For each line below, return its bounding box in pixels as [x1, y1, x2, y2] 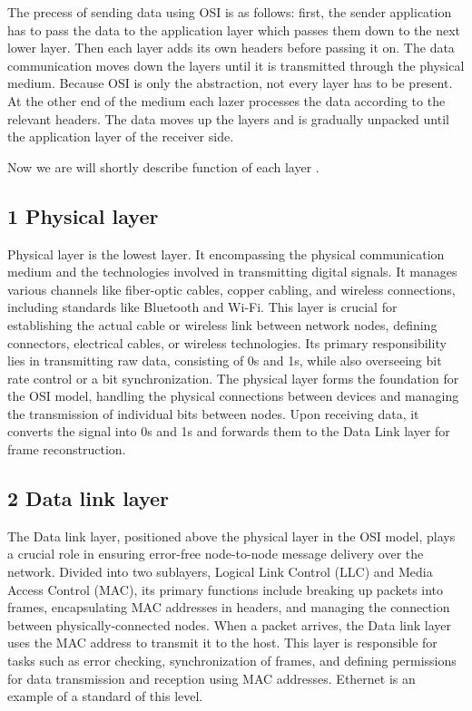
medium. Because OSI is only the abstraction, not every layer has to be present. [7, 73, 453, 93]
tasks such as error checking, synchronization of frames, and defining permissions [7, 651, 457, 670]
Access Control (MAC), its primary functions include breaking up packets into [7, 580, 444, 599]
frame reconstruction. [7, 440, 126, 459]
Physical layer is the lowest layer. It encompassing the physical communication [7, 244, 445, 263]
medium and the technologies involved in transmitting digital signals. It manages [7, 262, 457, 281]
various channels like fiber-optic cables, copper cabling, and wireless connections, [7, 279, 456, 298]
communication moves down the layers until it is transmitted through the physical [7, 55, 465, 74]
